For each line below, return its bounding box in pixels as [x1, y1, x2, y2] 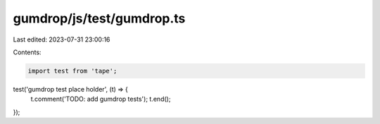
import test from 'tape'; [27, 67, 118, 75]
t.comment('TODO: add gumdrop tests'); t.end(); [30, 95, 171, 104]
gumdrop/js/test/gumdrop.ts [13, 11, 186, 26]
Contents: [13, 48, 42, 56]
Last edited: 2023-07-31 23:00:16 [13, 35, 110, 44]
